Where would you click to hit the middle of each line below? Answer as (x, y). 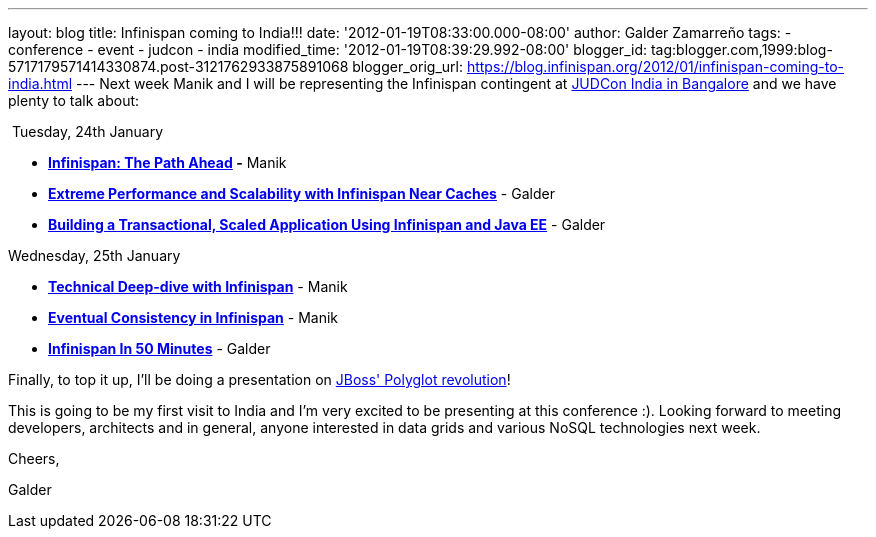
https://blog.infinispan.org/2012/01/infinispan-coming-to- (655, 66)
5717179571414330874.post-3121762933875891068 (178, 66)
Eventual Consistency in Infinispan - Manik (193, 317)
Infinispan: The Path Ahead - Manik (167, 162)
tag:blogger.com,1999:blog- (741, 49)
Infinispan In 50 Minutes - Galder (159, 348)
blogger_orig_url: (407, 66)
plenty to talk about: (74, 100)
